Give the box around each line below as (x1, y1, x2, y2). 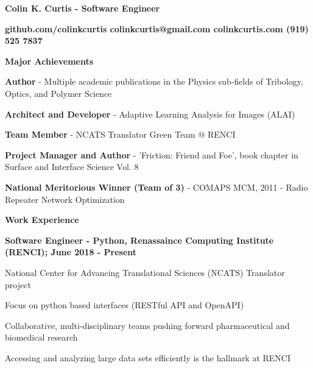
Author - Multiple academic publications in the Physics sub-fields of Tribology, (5, 75, 303, 88)
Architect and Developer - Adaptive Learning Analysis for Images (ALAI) (5, 107, 295, 120)
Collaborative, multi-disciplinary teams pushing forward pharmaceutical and (5, 319, 290, 331)
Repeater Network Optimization (5, 193, 125, 205)
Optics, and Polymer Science (5, 87, 112, 99)
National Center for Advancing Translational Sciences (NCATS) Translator (5, 266, 285, 278)
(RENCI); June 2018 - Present (5, 246, 137, 258)
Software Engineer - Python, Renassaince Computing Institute (5, 233, 274, 246)
